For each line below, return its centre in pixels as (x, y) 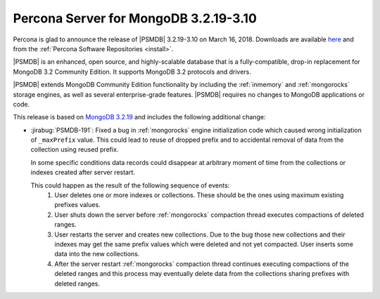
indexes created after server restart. (83, 173)
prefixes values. (78, 205)
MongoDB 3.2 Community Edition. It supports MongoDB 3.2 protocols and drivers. (132, 72)
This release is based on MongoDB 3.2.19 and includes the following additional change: (139, 117)
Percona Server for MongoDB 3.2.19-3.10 (135, 18)
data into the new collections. (97, 254)
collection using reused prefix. (75, 149)
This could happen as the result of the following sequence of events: (130, 185)
